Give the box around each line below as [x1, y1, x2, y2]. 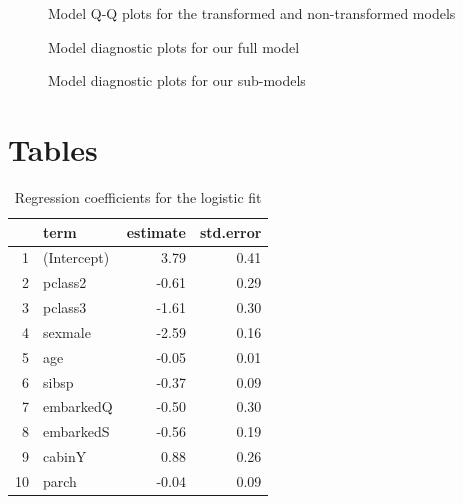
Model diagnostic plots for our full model [48, 36, 300, 57]
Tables [8, 128, 98, 169]
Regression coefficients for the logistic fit [14, 186, 262, 207]
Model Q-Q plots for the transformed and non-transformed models [48, 3, 456, 23]
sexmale [43, 321, 91, 342]
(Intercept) [43, 247, 110, 268]
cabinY [43, 446, 87, 467]
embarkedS [43, 421, 110, 442]
